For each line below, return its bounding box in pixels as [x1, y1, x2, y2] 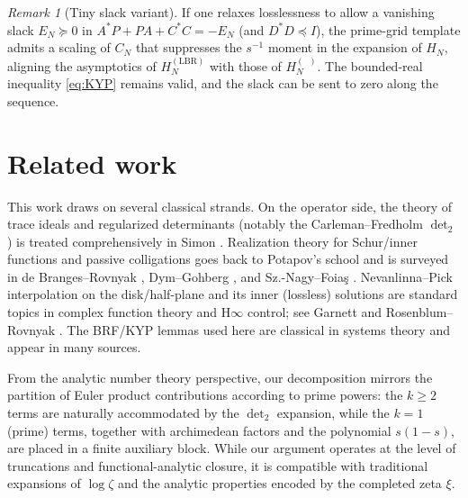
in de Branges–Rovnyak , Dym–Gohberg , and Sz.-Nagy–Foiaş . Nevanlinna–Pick [7, 267, 453, 285]
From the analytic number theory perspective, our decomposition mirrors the [7, 367, 433, 386]
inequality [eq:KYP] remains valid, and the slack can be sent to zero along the [7, 74, 438, 93]
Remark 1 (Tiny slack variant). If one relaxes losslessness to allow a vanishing [7, 3, 435, 21]
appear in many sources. [7, 338, 141, 357]
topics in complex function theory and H [7, 303, 231, 321]
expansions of [7, 474, 81, 493]
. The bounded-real [317, 56, 423, 75]
